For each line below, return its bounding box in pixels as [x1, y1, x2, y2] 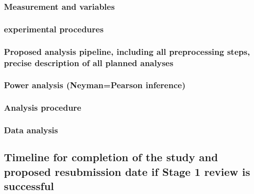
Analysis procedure [4, 101, 81, 114]
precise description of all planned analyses [4, 56, 174, 69]
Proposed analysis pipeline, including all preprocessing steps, [4, 45, 250, 57]
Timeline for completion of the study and [4, 149, 218, 165]
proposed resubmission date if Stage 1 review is [4, 164, 251, 179]
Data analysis [4, 124, 58, 136]
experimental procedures [4, 23, 104, 35]
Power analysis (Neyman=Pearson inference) [4, 79, 186, 91]
